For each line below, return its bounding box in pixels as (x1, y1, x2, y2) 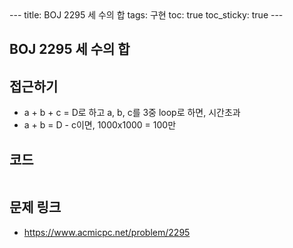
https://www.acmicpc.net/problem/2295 (23, 226, 191, 238)
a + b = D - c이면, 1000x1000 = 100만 (23, 119, 177, 131)
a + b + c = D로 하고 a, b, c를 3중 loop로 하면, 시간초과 (23, 107, 241, 119)
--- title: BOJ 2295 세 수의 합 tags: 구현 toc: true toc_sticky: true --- (9, 9, 284, 21)
